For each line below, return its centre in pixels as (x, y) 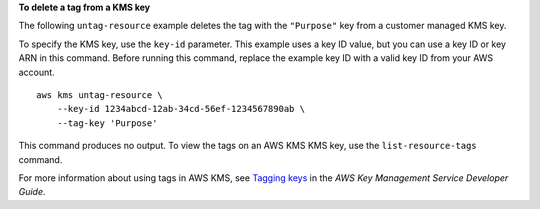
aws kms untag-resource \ (100, 94)
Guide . (32, 192)
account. (36, 72)
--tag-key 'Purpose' (107, 123)
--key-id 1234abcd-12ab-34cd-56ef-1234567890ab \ (180, 109)
